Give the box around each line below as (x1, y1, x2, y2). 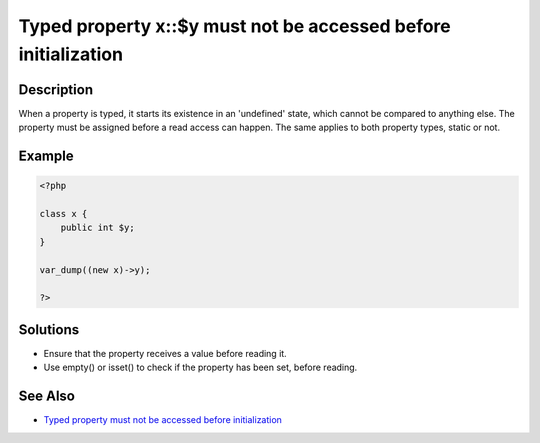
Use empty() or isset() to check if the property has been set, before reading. (43, 361, 358, 374)
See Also (18, 388, 75, 405)
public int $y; (60, 222, 135, 234)
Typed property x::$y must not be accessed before (18, 15, 452, 37)
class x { (39, 208, 88, 220)
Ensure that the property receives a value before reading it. (43, 347, 287, 359)
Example (18, 148, 74, 165)
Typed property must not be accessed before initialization (43, 414, 282, 426)
